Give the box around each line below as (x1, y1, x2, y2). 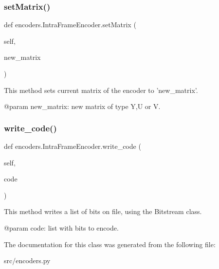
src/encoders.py (4, 255, 51, 266)
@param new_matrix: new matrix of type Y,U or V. (4, 101, 161, 111)
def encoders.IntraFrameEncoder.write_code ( (4, 141, 141, 151)
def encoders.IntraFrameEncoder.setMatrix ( (4, 19, 136, 30)
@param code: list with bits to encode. (4, 222, 119, 233)
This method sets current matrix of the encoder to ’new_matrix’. (4, 85, 198, 95)
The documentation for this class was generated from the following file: (4, 239, 216, 249)
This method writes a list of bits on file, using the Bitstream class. (4, 206, 202, 216)
